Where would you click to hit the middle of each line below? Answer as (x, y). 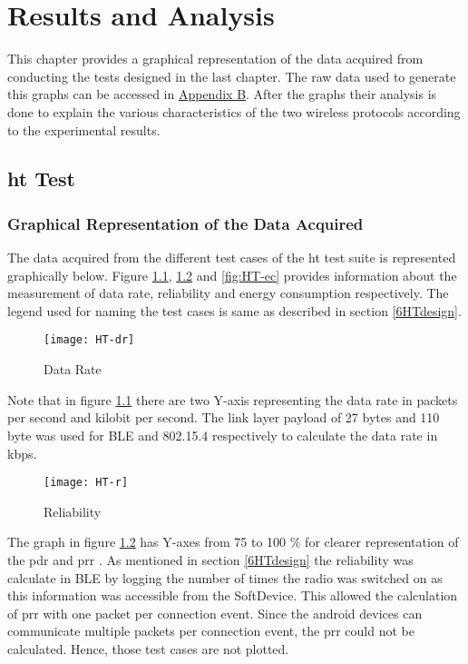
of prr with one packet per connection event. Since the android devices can (215, 613)
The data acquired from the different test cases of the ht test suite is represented (232, 258)
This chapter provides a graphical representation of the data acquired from (215, 59)
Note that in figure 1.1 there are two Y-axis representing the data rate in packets (233, 399)
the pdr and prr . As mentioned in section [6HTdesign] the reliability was (210, 559)
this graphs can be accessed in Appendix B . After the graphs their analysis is (222, 94)
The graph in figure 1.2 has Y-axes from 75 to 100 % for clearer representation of (233, 542)
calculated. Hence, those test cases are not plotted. (148, 648)
